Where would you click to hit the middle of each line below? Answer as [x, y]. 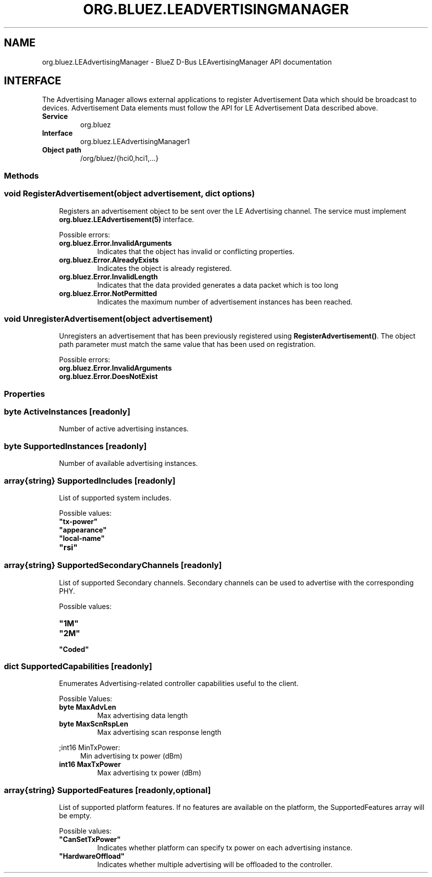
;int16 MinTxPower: [90, 748]
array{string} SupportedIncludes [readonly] [90, 480]
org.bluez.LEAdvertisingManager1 [135, 142]
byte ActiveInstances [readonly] [67, 412]
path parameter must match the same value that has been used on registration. [187, 344]
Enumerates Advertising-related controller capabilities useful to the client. [179, 684]
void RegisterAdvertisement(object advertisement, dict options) [129, 194]
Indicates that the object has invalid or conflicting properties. [196, 251]
